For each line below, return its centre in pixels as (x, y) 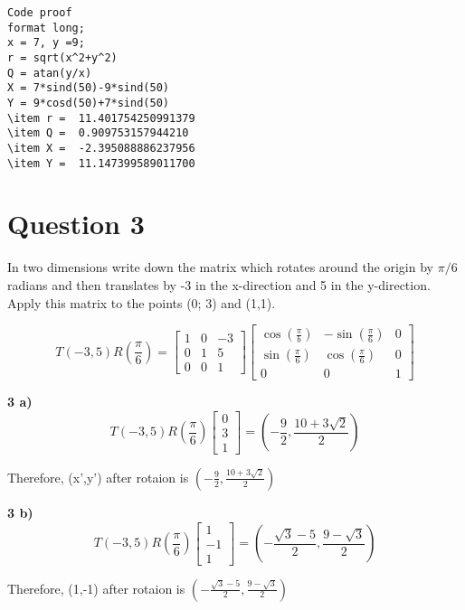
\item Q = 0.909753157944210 (98, 133)
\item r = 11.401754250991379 (101, 118)
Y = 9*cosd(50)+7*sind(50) (88, 103)
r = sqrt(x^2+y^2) (62, 57)
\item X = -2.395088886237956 (101, 148)
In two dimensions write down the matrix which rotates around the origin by (220, 267)
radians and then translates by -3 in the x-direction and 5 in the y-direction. (219, 284)
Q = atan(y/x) (50, 73)
